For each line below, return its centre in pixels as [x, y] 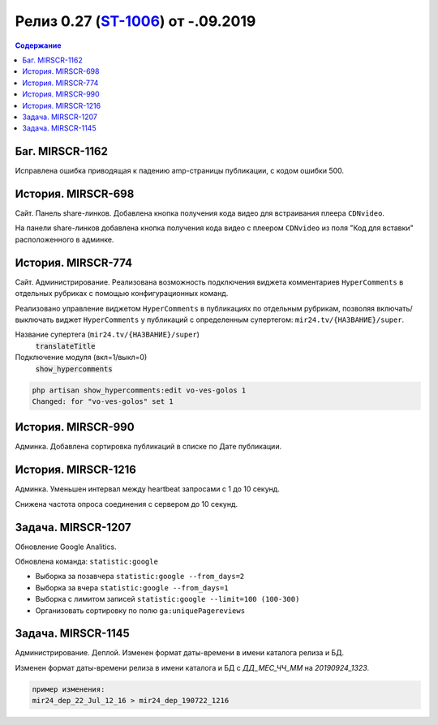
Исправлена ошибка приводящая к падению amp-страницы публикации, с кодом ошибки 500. [180, 171]
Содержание [38, 45]
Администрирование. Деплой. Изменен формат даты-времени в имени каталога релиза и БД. [180, 653]
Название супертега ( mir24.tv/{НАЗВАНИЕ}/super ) [107, 335]
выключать [34, 320]
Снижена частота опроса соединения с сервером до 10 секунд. [127, 504]
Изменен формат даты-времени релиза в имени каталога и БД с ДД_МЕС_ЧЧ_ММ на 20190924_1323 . [192, 667]
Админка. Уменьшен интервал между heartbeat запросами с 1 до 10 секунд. [147, 489]
